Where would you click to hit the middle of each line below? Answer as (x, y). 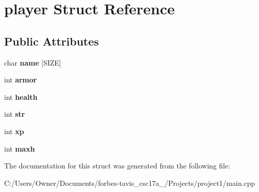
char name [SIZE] (33, 62)
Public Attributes (52, 41)
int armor (20, 80)
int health (21, 97)
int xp (14, 131)
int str (15, 114)
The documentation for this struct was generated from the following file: (117, 166)
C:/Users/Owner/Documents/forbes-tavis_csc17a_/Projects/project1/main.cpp (130, 183)
